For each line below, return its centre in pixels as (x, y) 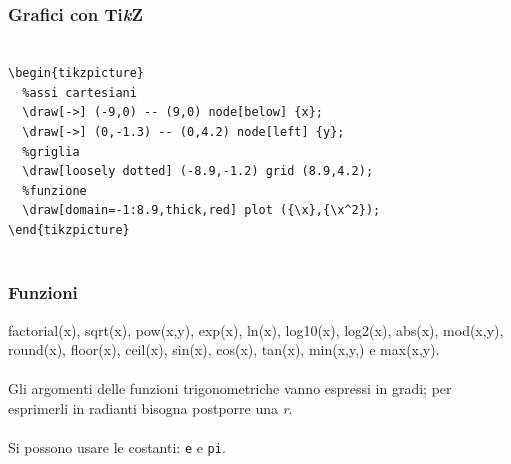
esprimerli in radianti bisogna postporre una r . (150, 408)
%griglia (51, 151)
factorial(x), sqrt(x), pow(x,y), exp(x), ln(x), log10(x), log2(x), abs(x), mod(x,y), (256, 329)
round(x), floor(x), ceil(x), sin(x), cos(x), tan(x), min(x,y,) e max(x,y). (224, 349)
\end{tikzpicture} (69, 230)
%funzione (54, 190)
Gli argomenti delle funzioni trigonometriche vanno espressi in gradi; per (230, 388)
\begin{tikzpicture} (76, 72)
